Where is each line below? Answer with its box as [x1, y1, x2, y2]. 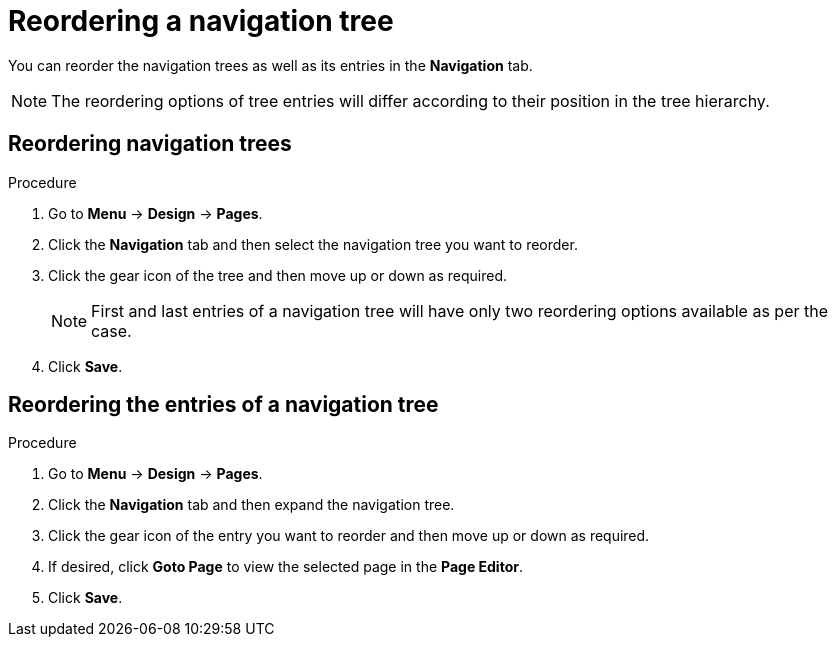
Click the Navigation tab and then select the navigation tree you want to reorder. [48, 235, 578, 253]
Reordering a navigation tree [8, 4, 394, 38]
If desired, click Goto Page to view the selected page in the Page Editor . [48, 558, 523, 576]
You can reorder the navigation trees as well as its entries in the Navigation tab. [8, 56, 533, 74]
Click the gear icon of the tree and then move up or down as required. [48, 266, 508, 284]
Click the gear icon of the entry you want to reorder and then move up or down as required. [48, 527, 650, 545]
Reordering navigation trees [8, 131, 292, 157]
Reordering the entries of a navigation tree [8, 392, 439, 418]
